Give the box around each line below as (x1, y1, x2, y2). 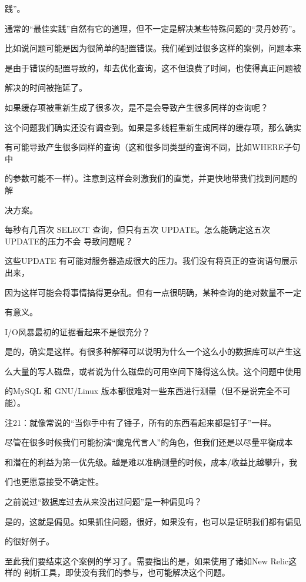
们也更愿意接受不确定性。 (5, 475, 104, 488)
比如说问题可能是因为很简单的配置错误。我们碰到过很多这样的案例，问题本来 (5, 42, 301, 54)
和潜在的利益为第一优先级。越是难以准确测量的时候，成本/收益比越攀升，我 (5, 455, 297, 468)
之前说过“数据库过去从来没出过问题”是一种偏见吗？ (5, 495, 202, 508)
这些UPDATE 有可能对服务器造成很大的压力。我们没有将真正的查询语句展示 (5, 254, 298, 267)
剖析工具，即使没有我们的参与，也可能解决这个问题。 (24, 566, 230, 578)
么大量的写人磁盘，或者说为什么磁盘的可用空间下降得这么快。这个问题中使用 (5, 365, 301, 377)
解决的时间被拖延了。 (5, 81, 87, 94)
